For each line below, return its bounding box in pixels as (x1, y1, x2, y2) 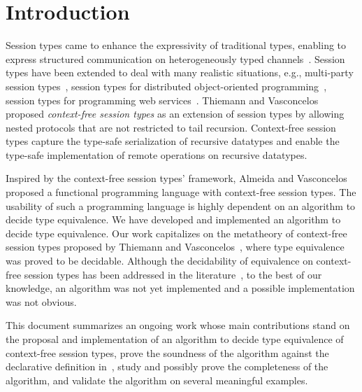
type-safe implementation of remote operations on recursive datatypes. (6, 147, 307, 162)
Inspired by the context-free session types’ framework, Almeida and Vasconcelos (6, 171, 347, 185)
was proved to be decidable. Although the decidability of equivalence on (6, 253, 313, 268)
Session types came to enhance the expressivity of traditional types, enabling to (6, 38, 347, 52)
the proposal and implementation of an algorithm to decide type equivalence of (6, 332, 344, 346)
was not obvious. (6, 294, 77, 309)
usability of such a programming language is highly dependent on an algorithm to (6, 198, 356, 213)
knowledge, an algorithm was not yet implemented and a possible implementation (6, 281, 355, 295)
